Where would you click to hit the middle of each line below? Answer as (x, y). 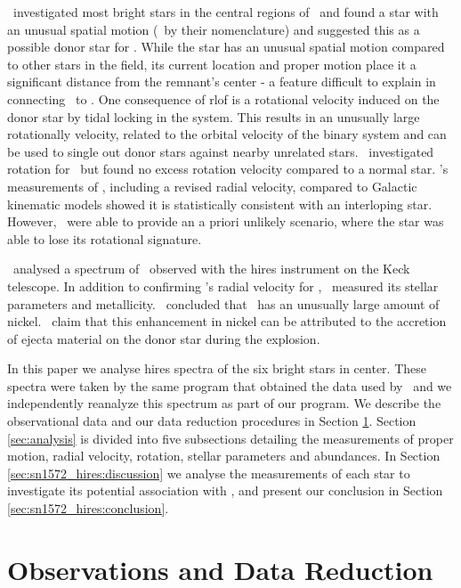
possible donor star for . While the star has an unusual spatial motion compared (226, 47)
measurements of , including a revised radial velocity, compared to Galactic (212, 186)
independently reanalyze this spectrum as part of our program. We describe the (224, 403)
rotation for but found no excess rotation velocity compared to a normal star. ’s (228, 169)
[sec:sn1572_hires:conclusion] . (88, 508)
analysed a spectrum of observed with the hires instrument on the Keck (211, 269)
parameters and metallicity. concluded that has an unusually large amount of (223, 303)
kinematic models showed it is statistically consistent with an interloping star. (220, 204)
